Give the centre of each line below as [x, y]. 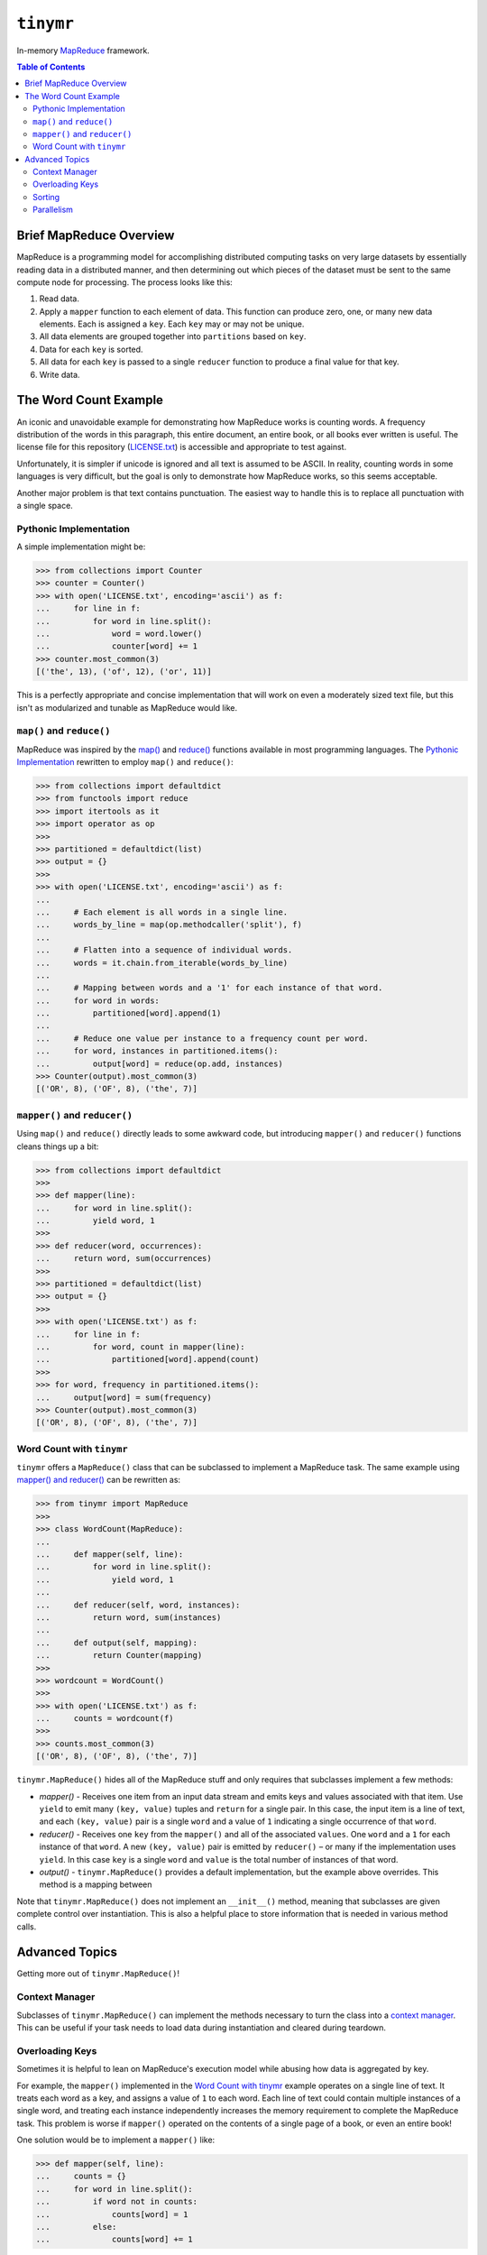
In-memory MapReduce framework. [83, 51]
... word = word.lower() [119, 633]
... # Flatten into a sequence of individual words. [164, 950]
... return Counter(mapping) [119, 1656]
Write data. [60, 374]
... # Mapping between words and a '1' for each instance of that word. [209, 988]
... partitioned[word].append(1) [129, 1013]
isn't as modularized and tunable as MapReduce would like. [127, 707]
